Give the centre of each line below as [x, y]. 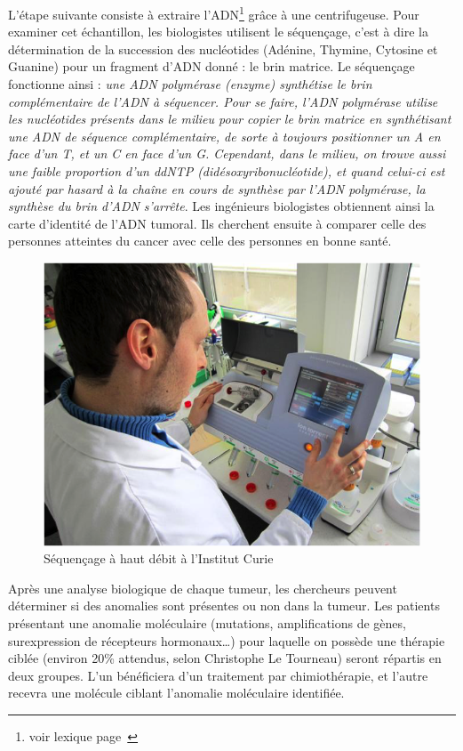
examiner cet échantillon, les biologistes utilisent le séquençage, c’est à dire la [218, 32]
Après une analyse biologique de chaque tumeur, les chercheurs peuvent [203, 588]
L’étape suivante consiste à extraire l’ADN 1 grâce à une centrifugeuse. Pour [214, 13]
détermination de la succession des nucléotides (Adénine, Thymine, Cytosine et [223, 48]
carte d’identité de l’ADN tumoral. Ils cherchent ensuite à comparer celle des [217, 223]
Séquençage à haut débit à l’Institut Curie [159, 558]
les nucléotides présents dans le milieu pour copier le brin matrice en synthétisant [230, 119]
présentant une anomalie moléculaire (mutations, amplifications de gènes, [207, 622]
